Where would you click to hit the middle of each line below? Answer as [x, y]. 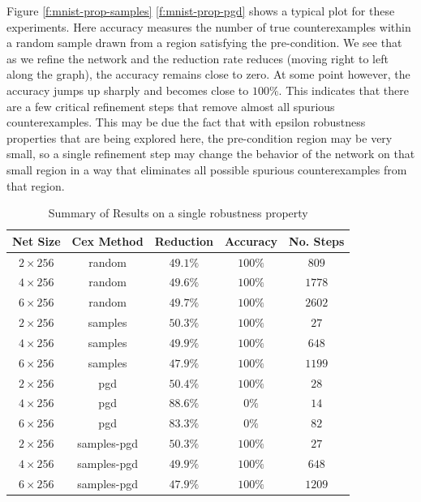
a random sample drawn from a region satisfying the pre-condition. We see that [204, 43]
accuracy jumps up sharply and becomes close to [128, 90]
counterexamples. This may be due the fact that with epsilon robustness [186, 122]
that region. [36, 185]
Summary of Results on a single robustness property [178, 213]
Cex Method [107, 240]
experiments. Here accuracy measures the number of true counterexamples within [209, 26]
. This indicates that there [344, 90]
